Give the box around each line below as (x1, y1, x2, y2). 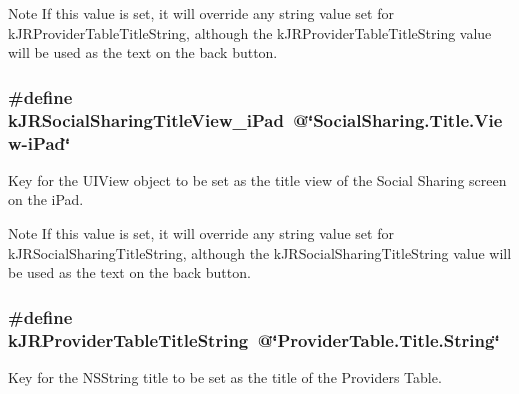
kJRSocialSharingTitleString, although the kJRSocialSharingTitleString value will (8, 242, 512, 263)
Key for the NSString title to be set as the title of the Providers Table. (8, 366, 442, 387)
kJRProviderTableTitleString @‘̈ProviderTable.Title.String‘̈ (8, 327, 500, 352)
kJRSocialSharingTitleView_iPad (8, 107, 284, 132)
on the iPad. (8, 189, 84, 210)
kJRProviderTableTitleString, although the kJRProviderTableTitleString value (8, 22, 492, 43)
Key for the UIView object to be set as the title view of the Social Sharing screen (8, 169, 507, 190)
